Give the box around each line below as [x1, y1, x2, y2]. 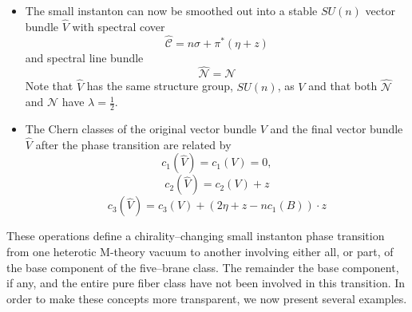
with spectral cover [72, 18, 165, 34]
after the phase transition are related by [35, 136, 232, 152]
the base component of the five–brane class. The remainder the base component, [6, 259, 399, 275]
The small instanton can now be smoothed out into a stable [25, 2, 318, 18]
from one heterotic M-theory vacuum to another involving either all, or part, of [6, 243, 394, 260]
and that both [308, 77, 378, 94]
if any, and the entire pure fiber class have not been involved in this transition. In [6, 274, 406, 291]
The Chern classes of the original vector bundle [25, 120, 257, 137]
